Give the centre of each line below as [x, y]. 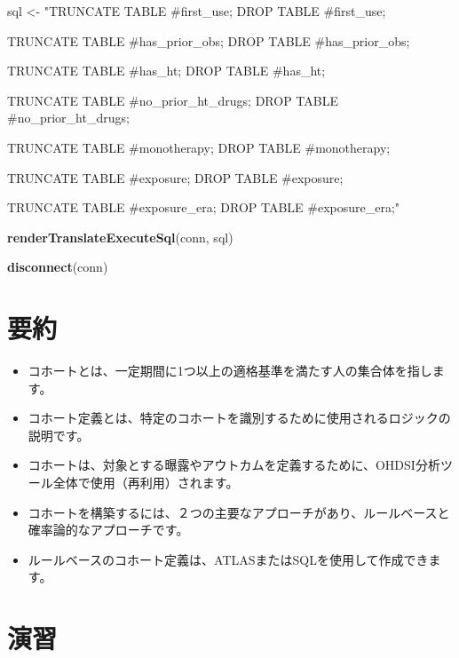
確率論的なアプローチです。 [108, 530]
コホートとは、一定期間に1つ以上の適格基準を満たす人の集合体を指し [230, 371]
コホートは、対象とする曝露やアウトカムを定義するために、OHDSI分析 [234, 465]
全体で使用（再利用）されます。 [146, 483]
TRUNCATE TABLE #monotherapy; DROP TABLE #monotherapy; [199, 147]
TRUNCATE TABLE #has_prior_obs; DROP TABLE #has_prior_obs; [209, 40]
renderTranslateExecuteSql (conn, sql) [120, 237]
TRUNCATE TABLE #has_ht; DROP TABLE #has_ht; [166, 71]
